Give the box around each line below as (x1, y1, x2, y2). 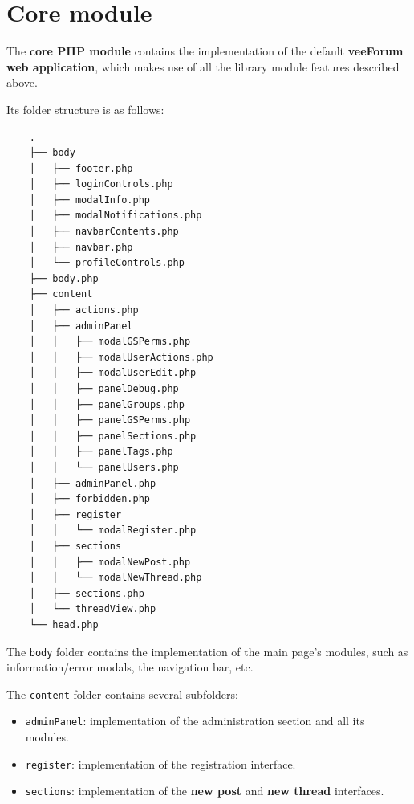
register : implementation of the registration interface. (25, 755, 296, 772)
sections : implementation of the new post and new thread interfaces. (25, 782, 384, 799)
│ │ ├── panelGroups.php (29, 398, 185, 410)
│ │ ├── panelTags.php (29, 446, 173, 458)
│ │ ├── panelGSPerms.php (29, 414, 191, 426)
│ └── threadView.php (29, 603, 156, 615)
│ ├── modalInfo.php (29, 194, 150, 206)
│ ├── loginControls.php (29, 178, 173, 190)
